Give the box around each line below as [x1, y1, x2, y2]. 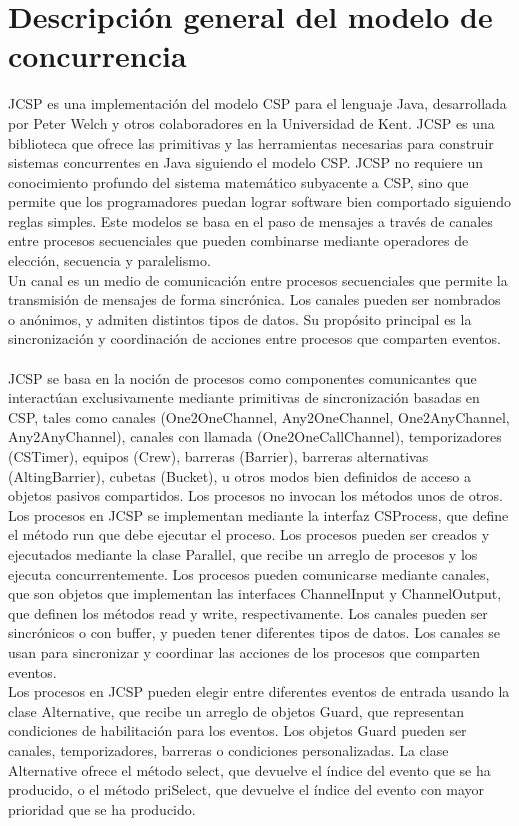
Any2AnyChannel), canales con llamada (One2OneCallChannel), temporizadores [8, 426, 502, 447]
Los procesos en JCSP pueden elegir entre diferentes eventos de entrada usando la [8, 681, 510, 702]
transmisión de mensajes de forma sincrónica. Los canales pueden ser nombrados [8, 289, 501, 310]
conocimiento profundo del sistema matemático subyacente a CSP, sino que [8, 171, 469, 192]
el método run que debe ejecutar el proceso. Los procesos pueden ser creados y [8, 524, 490, 545]
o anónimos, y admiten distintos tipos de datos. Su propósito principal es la [8, 308, 472, 329]
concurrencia [8, 35, 187, 76]
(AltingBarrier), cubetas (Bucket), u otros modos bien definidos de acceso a [8, 465, 471, 486]
